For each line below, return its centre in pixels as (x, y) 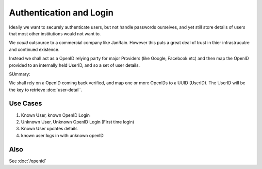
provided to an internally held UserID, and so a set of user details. (74, 65)
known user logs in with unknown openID (62, 135)
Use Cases (25, 103)
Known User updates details (49, 129)
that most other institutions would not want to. (55, 33)
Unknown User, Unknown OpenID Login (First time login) (78, 122)
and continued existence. (34, 49)
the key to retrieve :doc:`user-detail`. (46, 90)
